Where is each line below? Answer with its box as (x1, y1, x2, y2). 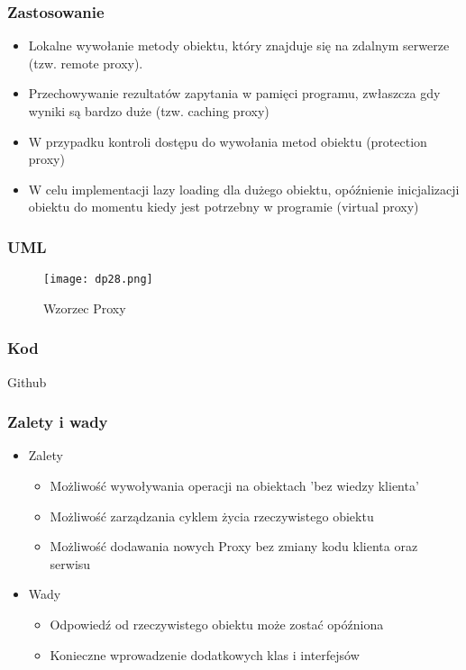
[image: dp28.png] (43, 273, 153, 286)
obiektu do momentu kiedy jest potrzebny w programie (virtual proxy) (28, 197, 419, 216)
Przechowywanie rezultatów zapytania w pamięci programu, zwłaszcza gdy (28, 84, 441, 103)
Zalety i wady (7, 411, 108, 433)
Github (7, 372, 47, 391)
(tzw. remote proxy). (28, 53, 143, 72)
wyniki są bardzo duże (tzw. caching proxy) (28, 102, 270, 120)
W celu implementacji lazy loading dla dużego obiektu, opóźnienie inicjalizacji (28, 179, 460, 198)
